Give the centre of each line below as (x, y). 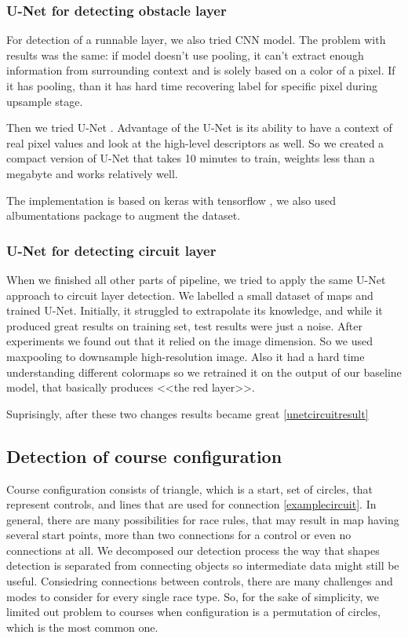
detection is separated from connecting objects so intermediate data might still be (203, 565)
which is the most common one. (82, 627)
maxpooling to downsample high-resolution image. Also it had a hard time (186, 356)
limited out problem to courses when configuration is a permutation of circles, (193, 612)
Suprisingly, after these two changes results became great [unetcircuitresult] (188, 413)
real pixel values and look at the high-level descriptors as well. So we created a (195, 142)
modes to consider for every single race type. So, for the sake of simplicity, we (193, 596)
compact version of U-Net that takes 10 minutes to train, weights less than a (191, 158)
